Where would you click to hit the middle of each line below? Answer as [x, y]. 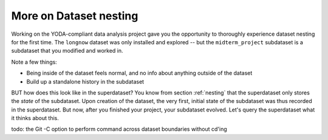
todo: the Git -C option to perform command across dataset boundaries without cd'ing [119, 129]
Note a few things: [34, 62]
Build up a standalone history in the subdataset [85, 81]
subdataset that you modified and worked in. [67, 51]
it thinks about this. [35, 118]
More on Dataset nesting [75, 16]
